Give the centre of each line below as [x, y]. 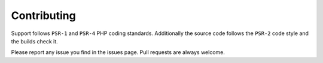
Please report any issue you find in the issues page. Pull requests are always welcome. [118, 52]
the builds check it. [34, 41]
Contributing [43, 15]
